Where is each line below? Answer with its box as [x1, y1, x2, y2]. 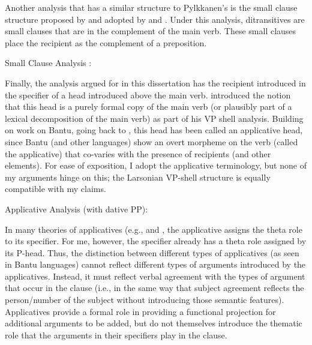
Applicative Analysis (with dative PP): [5, 202, 148, 215]
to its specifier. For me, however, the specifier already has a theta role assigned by [5, 235, 307, 247]
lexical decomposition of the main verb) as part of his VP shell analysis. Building [5, 112, 304, 124]
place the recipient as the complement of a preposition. [5, 36, 207, 49]
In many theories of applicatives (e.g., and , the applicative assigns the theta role [5, 223, 302, 235]
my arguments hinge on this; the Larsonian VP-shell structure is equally [5, 170, 271, 183]
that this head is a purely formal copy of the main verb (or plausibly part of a [5, 100, 292, 113]
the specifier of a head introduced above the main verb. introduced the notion [5, 88, 291, 101]
